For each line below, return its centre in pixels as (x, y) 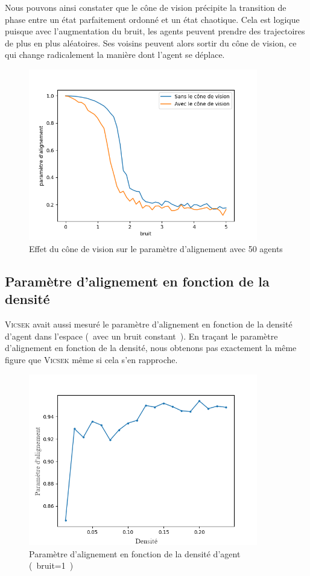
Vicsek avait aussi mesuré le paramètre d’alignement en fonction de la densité (149, 324)
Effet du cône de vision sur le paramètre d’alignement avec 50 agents (156, 249)
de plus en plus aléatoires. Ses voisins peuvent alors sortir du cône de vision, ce (151, 43)
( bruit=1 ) (51, 565)
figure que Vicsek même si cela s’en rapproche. (91, 359)
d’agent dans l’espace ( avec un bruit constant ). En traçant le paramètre (141, 336)
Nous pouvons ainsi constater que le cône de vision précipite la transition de (146, 7)
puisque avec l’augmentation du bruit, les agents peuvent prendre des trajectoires (155, 31)
